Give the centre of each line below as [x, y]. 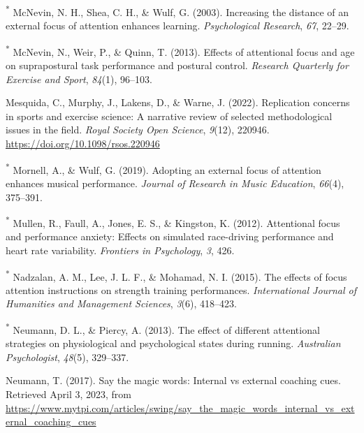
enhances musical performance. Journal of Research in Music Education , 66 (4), [175, 183]
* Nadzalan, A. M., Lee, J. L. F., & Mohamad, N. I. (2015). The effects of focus [176, 275]
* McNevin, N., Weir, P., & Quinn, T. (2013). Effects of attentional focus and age [180, 50]
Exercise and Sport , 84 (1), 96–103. [79, 79]
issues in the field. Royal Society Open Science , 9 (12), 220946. [138, 130]
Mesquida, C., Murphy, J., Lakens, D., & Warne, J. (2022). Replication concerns [178, 102]
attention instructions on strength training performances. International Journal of [181, 289]
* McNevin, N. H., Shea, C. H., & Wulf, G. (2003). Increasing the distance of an [177, 11]
